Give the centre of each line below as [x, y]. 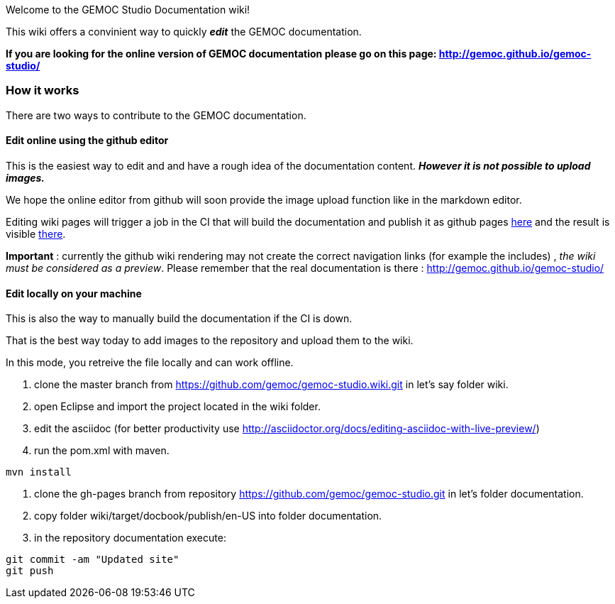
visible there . [36, 234]
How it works [43, 90]
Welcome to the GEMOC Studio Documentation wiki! [128, 10]
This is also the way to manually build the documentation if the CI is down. [179, 319]
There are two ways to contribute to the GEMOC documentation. [156, 115]
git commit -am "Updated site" [93, 560]
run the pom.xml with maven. [102, 451]
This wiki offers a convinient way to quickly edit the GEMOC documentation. [184, 32]
